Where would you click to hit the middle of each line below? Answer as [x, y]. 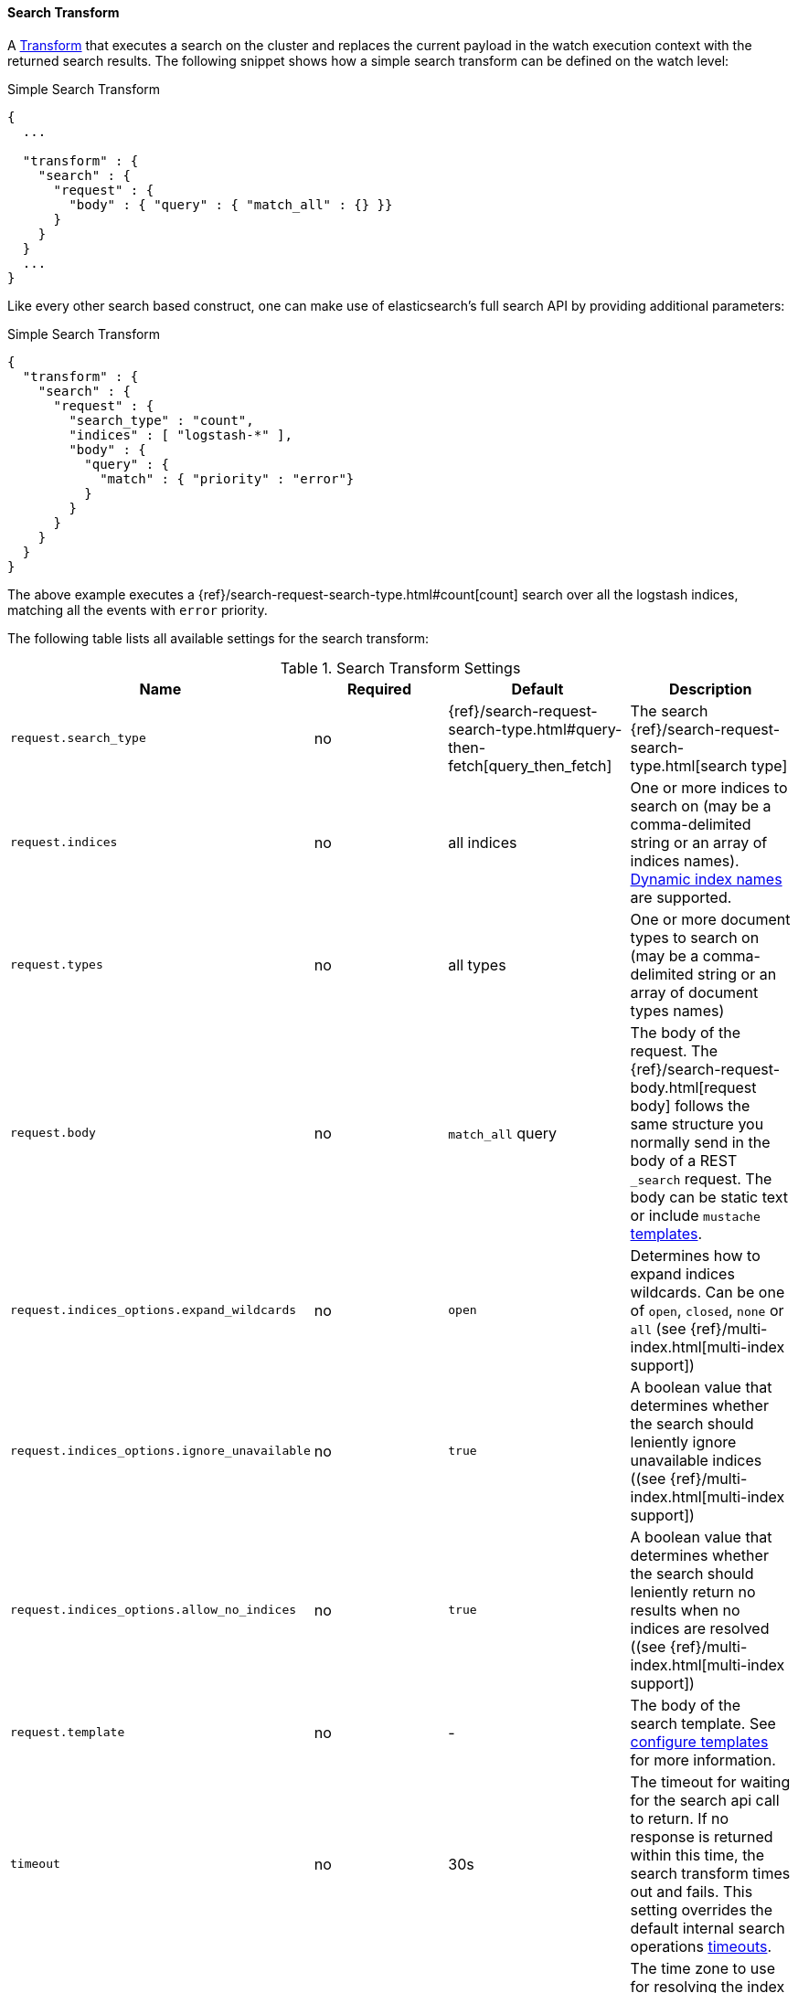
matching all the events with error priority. [138, 610]
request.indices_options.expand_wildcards [154, 1310]
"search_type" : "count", [161, 420]
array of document [694, 992]
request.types [57, 965]
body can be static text [709, 1197]
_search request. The [701, 1178]
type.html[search [689, 765]
